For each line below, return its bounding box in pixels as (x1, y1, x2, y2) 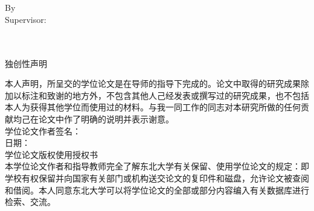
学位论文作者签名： (5, 124, 81, 137)
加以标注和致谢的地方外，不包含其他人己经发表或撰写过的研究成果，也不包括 (5, 89, 309, 101)
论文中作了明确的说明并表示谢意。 (38, 112, 174, 125)
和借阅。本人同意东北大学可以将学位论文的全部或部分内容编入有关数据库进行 (5, 183, 309, 196)
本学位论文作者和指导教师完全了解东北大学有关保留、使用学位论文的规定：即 (5, 160, 309, 172)
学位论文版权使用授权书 (5, 148, 98, 160)
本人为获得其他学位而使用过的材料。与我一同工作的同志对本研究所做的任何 (5, 101, 301, 113)
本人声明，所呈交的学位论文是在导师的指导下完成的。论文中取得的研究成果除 (5, 77, 309, 90)
